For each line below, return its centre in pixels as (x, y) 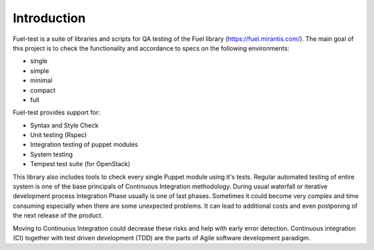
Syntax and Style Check (64, 125)
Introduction (49, 18)
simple (40, 71)
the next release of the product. (58, 215)
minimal (41, 80)
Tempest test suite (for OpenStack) (80, 164)
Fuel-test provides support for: (56, 113)
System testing (51, 154)
